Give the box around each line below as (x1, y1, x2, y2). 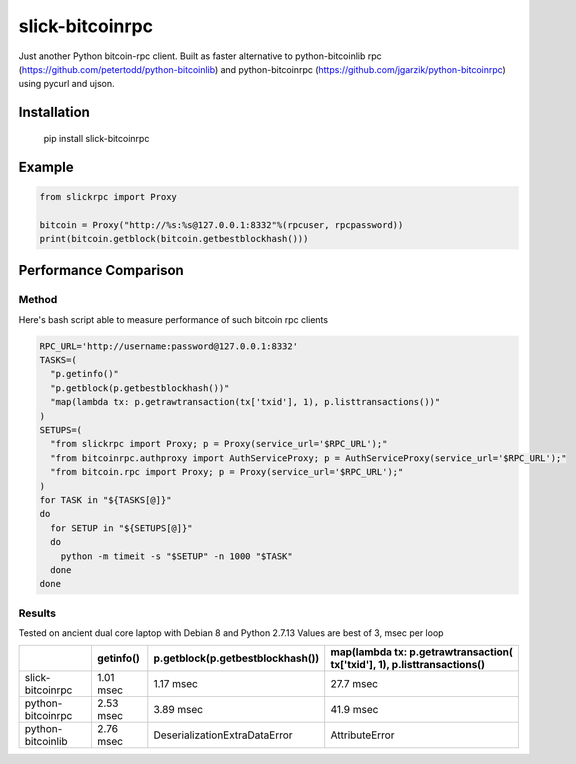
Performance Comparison (18, 262, 184, 279)
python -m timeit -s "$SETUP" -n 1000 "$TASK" (60, 550, 294, 562)
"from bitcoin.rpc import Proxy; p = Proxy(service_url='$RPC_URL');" (50, 466, 404, 478)
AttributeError (330, 728, 395, 742)
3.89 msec (153, 703, 204, 717)
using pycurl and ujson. (18, 78, 115, 90)
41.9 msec (330, 703, 379, 717)
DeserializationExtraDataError (153, 728, 294, 742)
